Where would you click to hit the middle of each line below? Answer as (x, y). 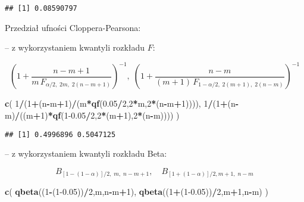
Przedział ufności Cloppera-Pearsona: (73, 27)
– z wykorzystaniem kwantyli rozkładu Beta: (86, 153)
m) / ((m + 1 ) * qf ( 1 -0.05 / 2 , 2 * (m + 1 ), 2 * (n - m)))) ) (92, 115)
